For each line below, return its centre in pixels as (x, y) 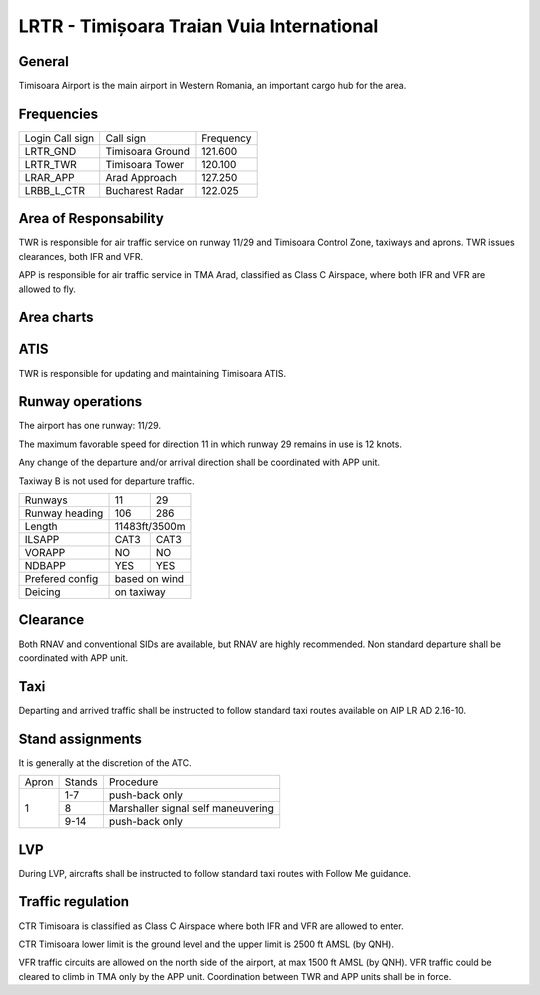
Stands (81, 782)
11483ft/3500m (150, 527)
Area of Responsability (91, 218)
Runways (46, 500)
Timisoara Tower (145, 164)
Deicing (42, 592)
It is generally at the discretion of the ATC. (105, 762)
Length (41, 527)
